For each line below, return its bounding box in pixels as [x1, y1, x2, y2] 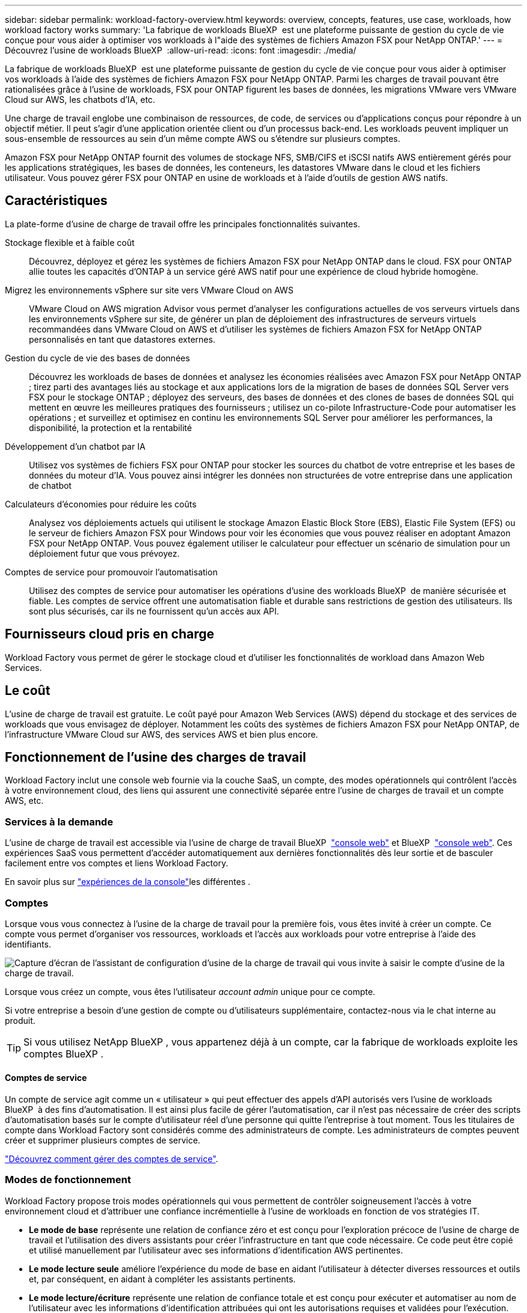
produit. [5, 1015, 35, 1026]
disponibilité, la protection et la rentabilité [29, 422, 192, 433]
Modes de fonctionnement [5, 1174, 131, 1186]
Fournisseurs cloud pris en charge [5, 626, 215, 642]
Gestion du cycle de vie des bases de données [5, 352, 190, 363]
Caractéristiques [5, 193, 108, 209]
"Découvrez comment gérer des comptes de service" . [5, 1154, 218, 1165]
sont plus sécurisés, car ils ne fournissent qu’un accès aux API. [29, 605, 279, 616]
